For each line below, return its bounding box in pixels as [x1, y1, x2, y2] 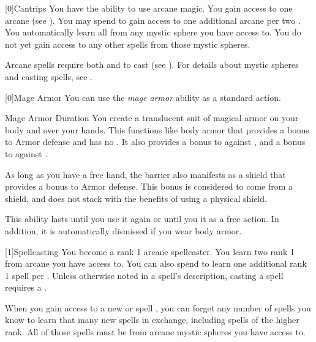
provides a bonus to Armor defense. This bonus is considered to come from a [5, 180, 293, 193]
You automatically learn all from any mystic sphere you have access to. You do [5, 26, 301, 39]
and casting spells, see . [5, 70, 93, 83]
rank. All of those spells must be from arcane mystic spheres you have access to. [5, 325, 306, 338]
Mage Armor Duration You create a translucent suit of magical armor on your [5, 111, 299, 124]
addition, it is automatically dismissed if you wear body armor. [5, 224, 242, 237]
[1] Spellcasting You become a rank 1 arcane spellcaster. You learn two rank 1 [5, 245, 295, 258]
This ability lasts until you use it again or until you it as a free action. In [5, 212, 279, 225]
